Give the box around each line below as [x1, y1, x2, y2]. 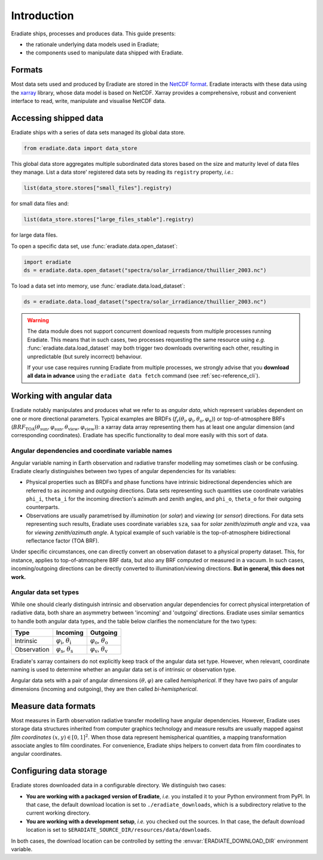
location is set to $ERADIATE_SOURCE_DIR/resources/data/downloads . [26, 826, 212, 834]
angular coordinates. [11, 750, 62, 758]
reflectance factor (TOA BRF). [26, 537, 99, 544]
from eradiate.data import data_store [23, 144, 138, 152]
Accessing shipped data [11, 113, 104, 123]
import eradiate [23, 258, 72, 265]
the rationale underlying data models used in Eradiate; [26, 41, 160, 48]
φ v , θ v [90, 645, 108, 655]
